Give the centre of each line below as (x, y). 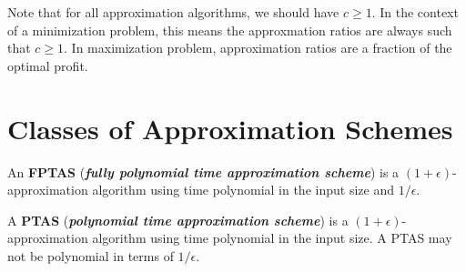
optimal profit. (48, 65)
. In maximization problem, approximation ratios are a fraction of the (258, 48)
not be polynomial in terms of (91, 255)
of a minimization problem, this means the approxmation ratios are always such (230, 30)
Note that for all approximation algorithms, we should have (173, 12)
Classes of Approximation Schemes (230, 128)
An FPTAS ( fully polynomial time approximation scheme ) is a (203, 171)
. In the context (415, 12)
